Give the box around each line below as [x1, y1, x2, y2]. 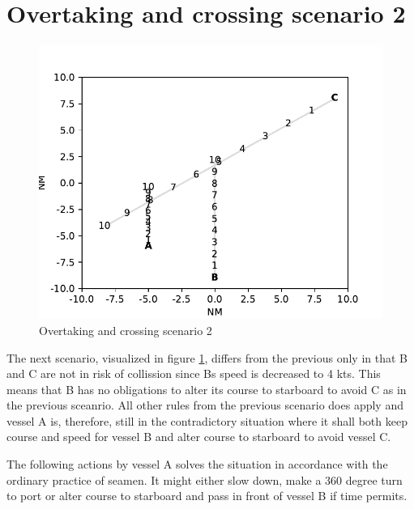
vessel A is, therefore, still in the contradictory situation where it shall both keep [6, 412, 408, 429]
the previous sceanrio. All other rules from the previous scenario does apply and [6, 397, 403, 414]
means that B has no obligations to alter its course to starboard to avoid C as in [6, 380, 407, 397]
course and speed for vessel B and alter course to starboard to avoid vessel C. [6, 428, 391, 445]
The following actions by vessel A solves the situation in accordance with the [6, 456, 388, 473]
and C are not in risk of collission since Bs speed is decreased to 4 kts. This [6, 365, 381, 382]
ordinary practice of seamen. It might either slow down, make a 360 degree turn [6, 471, 403, 488]
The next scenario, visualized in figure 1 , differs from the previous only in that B [6, 349, 408, 366]
